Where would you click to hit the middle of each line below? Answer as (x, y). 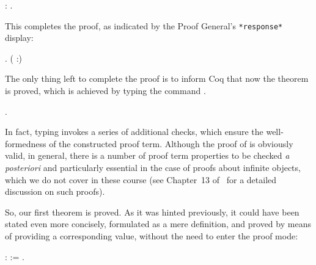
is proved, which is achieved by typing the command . (105, 91)
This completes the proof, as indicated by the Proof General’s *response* (144, 25)
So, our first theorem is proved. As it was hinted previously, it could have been (152, 212)
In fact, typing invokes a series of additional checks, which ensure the (134, 132)
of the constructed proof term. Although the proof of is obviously (171, 143)
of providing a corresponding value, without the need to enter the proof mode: (152, 235)
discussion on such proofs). (55, 191)
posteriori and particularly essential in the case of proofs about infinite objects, (153, 167)
